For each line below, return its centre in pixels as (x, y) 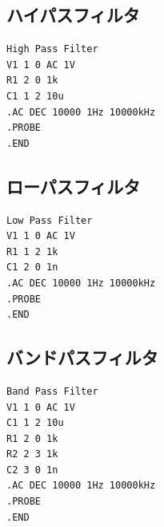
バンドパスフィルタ (82, 357)
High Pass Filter (52, 49)
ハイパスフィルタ (73, 15)
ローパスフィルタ (74, 186)
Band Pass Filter (52, 391)
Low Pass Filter (50, 220)
